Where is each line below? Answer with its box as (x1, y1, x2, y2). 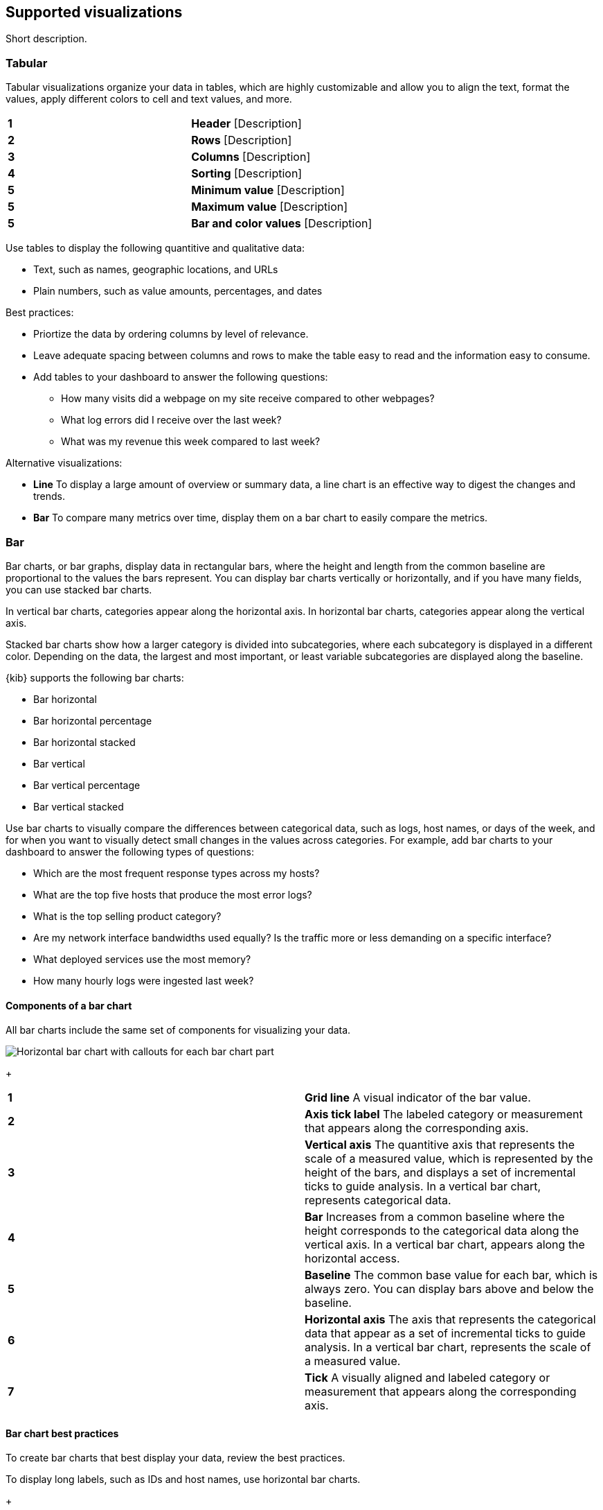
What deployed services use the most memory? (33, 953, 251, 965)
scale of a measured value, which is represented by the (305, 1152, 593, 1166)
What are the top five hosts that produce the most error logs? (33, 888, 312, 901)
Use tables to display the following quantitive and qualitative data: (6, 242, 305, 254)
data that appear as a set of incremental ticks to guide (305, 1326, 586, 1341)
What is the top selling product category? (33, 910, 222, 922)
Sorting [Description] (191, 166, 303, 181)
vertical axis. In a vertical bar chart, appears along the (305, 1238, 585, 1252)
